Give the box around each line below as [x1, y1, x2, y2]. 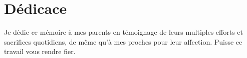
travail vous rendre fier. [4, 46, 76, 57]
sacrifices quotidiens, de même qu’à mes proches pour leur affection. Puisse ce [4, 36, 242, 47]
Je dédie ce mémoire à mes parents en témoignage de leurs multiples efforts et [4, 27, 243, 37]
